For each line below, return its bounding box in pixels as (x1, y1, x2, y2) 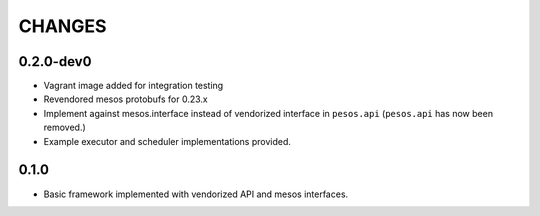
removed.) (43, 121, 87, 134)
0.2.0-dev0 (18, 53, 92, 70)
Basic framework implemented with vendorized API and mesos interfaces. (43, 188, 349, 200)
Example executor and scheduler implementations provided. (43, 135, 292, 147)
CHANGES (18, 15, 107, 37)
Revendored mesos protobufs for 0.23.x (43, 93, 209, 105)
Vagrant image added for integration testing (43, 80, 224, 92)
